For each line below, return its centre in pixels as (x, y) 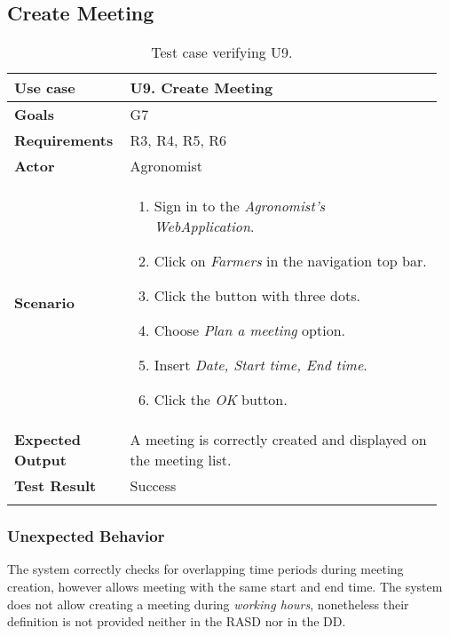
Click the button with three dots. (257, 296)
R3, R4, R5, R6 (178, 140)
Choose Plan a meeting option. (249, 330)
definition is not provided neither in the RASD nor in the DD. (177, 621)
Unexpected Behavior (86, 536)
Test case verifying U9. (222, 52)
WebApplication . (204, 227)
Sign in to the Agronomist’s (240, 206)
